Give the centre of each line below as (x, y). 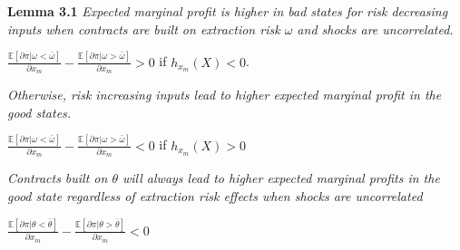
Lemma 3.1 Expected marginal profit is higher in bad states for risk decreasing (228, 11)
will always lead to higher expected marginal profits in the (281, 178)
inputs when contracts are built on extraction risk (144, 29)
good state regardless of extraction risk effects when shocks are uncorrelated (215, 196)
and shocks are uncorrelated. (375, 29)
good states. (39, 112)
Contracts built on (58, 178)
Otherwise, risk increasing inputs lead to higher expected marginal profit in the (225, 95)
